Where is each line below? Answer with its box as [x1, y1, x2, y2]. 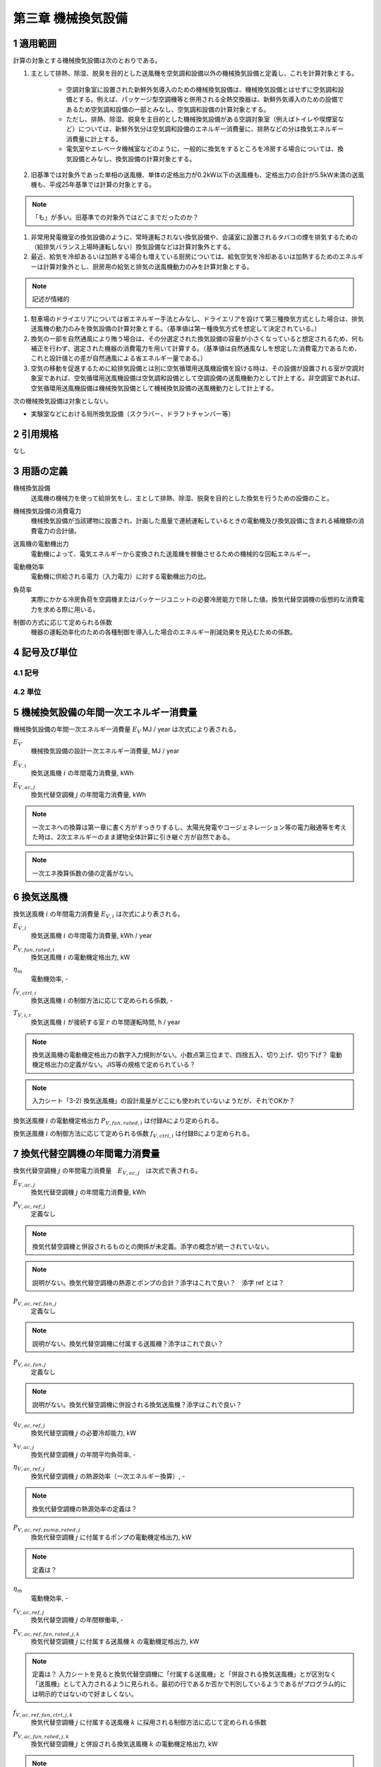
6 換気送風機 [13, 891, 68, 903]
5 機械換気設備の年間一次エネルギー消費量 [13, 707, 198, 719]
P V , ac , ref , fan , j [13, 1298, 57, 1307]
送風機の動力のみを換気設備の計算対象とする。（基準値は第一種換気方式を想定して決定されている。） [30, 324, 321, 333]
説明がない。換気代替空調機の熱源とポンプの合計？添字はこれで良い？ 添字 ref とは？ [32, 1278, 285, 1286]
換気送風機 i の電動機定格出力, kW [30, 953, 131, 961]
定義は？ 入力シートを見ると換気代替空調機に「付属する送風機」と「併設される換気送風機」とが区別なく [32, 1669, 337, 1678]
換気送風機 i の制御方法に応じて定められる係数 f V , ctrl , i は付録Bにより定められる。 [13, 1129, 254, 1139]
